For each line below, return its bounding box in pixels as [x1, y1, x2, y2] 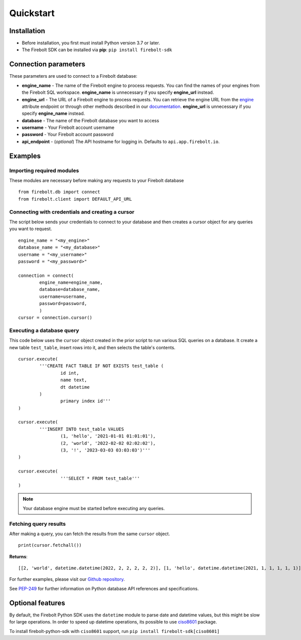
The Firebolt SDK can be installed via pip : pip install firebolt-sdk [22, 47, 173, 53]
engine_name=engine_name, [39, 280, 103, 285]
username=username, [39, 293, 87, 299]
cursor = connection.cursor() [18, 315, 93, 321]
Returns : [9, 553, 28, 559]
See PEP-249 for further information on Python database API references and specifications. [9, 585, 199, 591]
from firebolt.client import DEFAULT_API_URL [18, 196, 132, 202]
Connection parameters [9, 60, 85, 69]
